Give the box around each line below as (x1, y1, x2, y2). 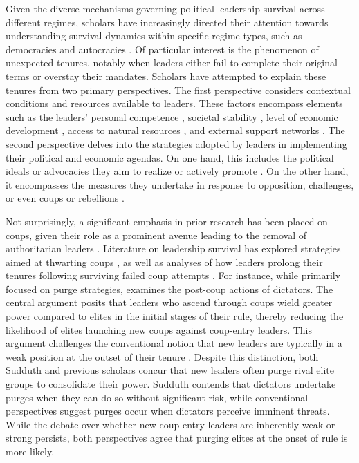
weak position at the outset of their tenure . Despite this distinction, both (6, 349, 319, 363)
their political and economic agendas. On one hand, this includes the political (6, 150, 334, 164)
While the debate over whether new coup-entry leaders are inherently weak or (6, 417, 335, 431)
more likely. (6, 444, 55, 458)
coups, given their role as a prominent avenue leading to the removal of (6, 227, 307, 242)
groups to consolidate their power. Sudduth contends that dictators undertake (6, 377, 336, 391)
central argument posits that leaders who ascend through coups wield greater (6, 295, 333, 310)
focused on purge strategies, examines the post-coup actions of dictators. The (6, 281, 333, 296)
